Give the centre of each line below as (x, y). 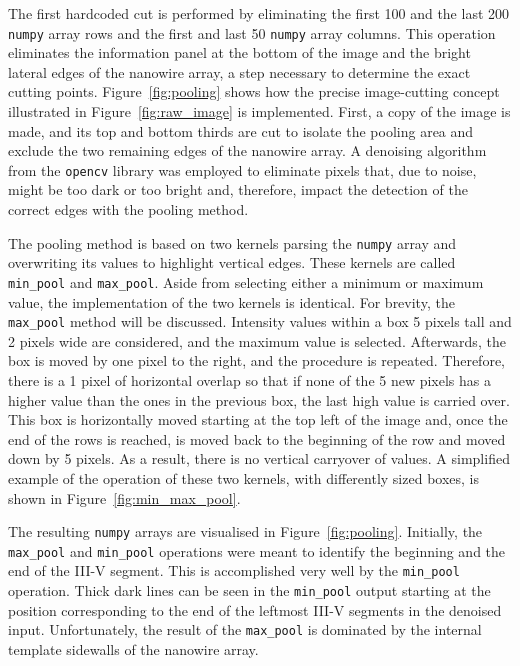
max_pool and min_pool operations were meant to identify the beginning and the (257, 550)
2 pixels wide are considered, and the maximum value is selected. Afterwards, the (257, 340)
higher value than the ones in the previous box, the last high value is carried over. (259, 399)
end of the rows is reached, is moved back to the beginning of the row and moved (257, 438)
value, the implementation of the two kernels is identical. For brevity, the (231, 301)
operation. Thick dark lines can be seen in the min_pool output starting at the (249, 590)
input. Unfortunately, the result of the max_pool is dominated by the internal (245, 629)
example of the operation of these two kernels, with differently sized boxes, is (244, 477)
